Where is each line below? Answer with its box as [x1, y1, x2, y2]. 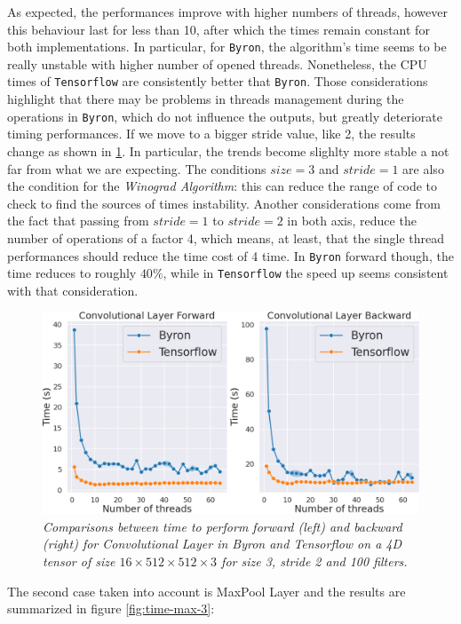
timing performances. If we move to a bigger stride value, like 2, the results [7, 124, 416, 143]
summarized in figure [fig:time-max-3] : [7, 599, 215, 618]
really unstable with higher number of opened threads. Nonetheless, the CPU [7, 54, 427, 73]
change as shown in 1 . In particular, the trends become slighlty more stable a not [7, 141, 449, 160]
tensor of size [43, 551, 115, 570]
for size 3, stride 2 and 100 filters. [221, 551, 408, 570]
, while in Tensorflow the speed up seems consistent [163, 264, 449, 282]
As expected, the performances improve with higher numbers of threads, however [7, 3, 449, 20]
